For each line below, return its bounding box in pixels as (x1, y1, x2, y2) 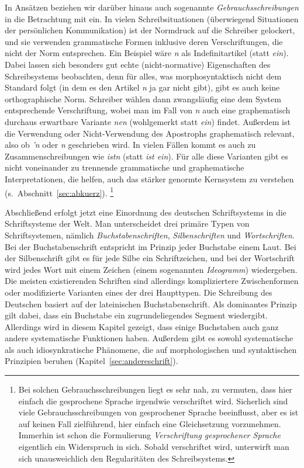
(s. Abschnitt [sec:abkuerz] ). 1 (5, 185, 114, 199)
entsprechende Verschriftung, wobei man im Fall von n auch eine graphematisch (5, 104, 291, 116)
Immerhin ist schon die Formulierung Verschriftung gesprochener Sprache (18, 429, 281, 441)
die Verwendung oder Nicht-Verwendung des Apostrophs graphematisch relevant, (5, 127, 295, 139)
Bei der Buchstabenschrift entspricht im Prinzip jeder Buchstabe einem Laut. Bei (5, 240, 296, 252)
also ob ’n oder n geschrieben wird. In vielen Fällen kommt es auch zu (5, 138, 256, 151)
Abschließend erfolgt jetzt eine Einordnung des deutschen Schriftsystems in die (5, 206, 286, 218)
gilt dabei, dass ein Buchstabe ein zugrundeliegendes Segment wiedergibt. (5, 309, 268, 321)
